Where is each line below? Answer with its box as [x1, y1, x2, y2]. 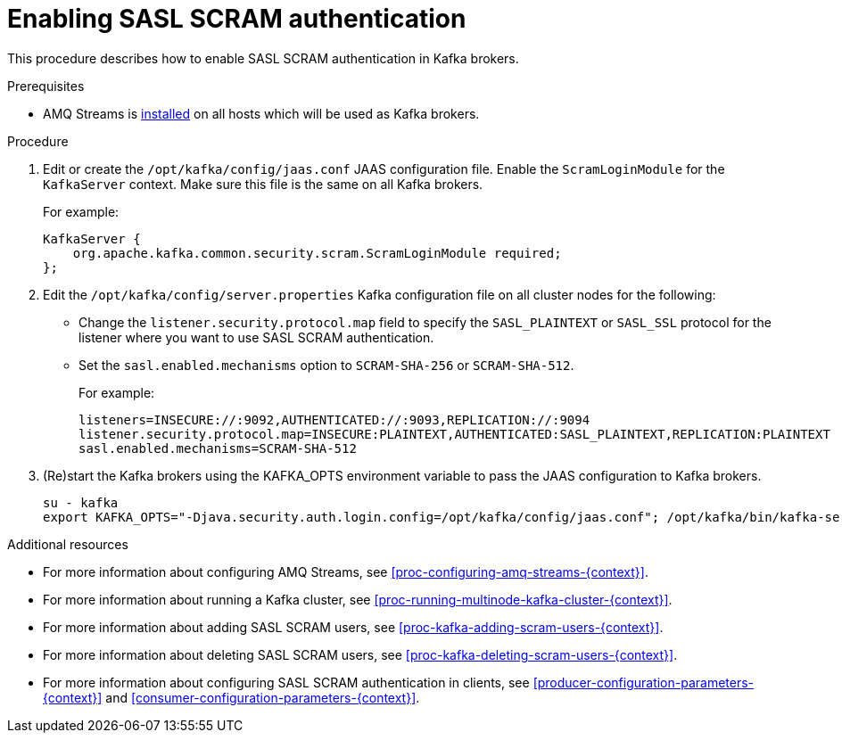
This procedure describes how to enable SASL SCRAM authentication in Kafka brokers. [7, 50, 519, 66]
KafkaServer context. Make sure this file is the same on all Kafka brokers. [43, 176, 483, 192]
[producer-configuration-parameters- [532, 674, 755, 690]
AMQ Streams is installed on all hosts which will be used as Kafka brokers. [43, 105, 480, 121]
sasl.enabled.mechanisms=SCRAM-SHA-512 [78, 440, 357, 456]
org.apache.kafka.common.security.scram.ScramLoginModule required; [72, 245, 562, 260]
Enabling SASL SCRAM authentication [7, 4, 466, 34]
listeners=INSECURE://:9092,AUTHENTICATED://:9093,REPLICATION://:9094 [78, 412, 590, 427]
